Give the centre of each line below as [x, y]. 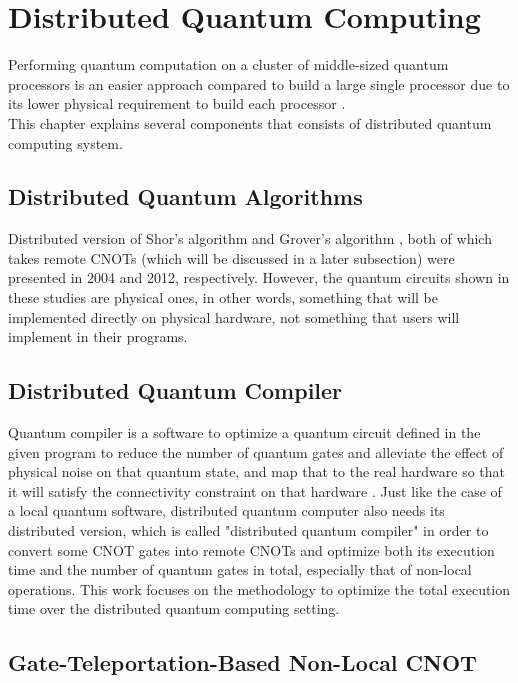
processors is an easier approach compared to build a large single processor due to [259, 83]
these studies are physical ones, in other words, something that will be [223, 297]
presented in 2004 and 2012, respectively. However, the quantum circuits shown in [259, 277]
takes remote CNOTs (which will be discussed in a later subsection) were [231, 257]
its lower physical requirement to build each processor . [177, 103]
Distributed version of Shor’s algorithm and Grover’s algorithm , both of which [250, 238]
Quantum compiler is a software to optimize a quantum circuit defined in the [244, 432]
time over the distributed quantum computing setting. [174, 608]
